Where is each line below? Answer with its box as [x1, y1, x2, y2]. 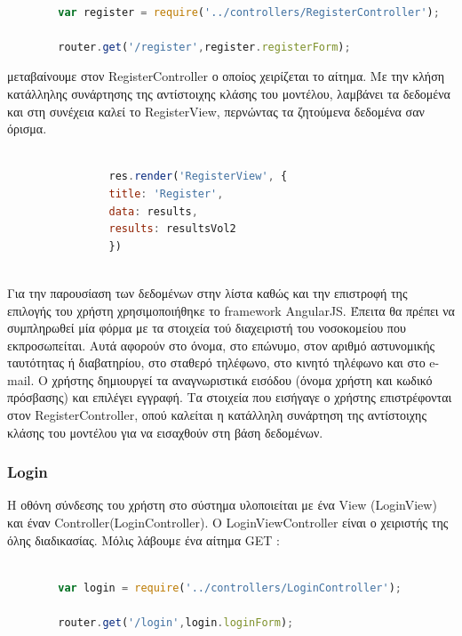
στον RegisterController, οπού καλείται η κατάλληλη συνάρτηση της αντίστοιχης [7, 406, 426, 424]
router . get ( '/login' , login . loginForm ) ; [58, 616, 294, 630]
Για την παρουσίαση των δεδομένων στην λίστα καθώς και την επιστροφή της [7, 283, 408, 302]
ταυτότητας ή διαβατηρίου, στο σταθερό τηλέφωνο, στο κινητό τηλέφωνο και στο [7, 353, 426, 372]
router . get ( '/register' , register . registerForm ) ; [58, 40, 351, 53]
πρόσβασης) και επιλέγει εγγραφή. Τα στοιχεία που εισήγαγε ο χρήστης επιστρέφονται [7, 388, 452, 407]
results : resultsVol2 [108, 222, 236, 236]
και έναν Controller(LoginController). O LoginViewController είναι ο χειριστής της [7, 513, 449, 532]
